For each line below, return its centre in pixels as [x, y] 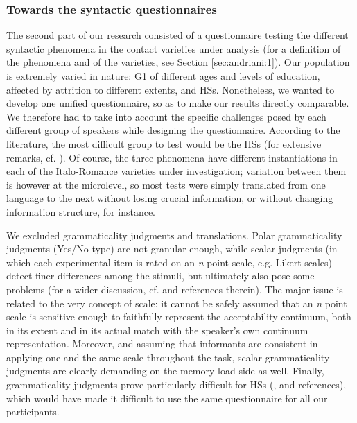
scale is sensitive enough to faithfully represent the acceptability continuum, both [179, 317]
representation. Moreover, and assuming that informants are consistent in [162, 344]
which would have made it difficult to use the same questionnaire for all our [167, 398]
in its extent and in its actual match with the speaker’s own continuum [157, 330]
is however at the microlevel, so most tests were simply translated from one [166, 184]
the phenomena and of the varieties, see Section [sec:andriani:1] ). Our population [178, 62]
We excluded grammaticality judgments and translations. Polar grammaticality [174, 235]
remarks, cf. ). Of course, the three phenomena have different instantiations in [172, 157]
